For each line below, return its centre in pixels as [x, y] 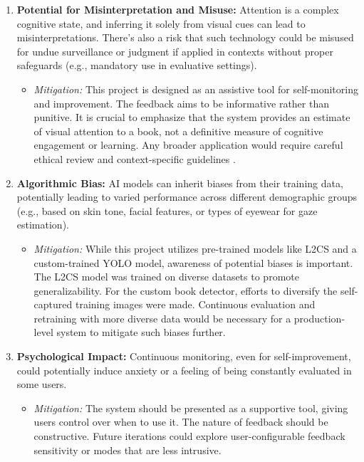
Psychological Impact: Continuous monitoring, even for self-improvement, [184, 356]
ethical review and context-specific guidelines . [135, 158]
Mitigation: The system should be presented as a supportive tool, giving [191, 408]
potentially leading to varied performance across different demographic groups [187, 197]
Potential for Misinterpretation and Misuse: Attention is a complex [178, 9]
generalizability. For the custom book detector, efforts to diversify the [186, 290]
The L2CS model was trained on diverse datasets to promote [166, 277]
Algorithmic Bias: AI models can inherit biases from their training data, [180, 183]
